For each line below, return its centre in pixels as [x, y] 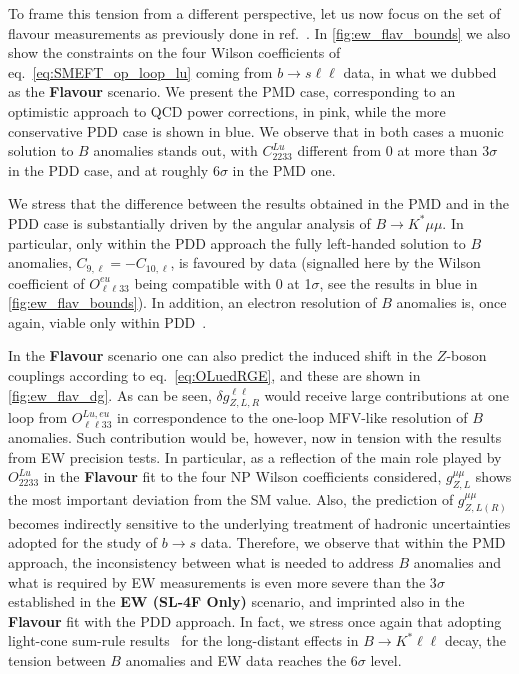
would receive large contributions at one [386, 394]
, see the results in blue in [398, 282]
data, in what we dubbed [420, 71]
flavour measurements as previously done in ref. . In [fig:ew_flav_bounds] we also [259, 32]
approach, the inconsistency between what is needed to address [201, 561]
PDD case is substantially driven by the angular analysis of [189, 222]
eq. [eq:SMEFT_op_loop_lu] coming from [140, 71]
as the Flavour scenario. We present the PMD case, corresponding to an [232, 91]
